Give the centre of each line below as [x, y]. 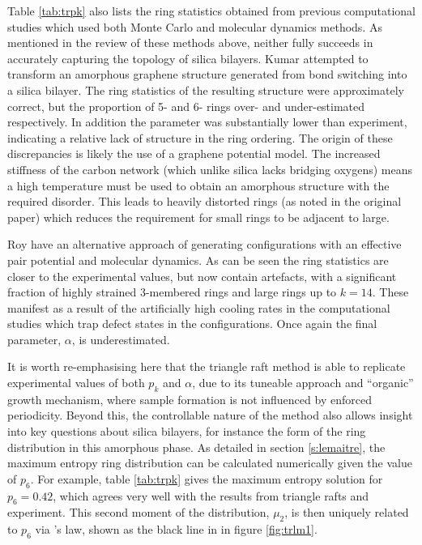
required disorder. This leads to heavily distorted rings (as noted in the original [205, 201]
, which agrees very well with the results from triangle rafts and [211, 495]
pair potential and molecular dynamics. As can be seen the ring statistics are [198, 260]
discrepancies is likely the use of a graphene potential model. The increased [194, 153]
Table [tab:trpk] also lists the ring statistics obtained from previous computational [211, 11]
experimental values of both [76, 383]
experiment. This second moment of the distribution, [139, 512]
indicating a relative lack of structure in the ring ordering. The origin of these [200, 137]
